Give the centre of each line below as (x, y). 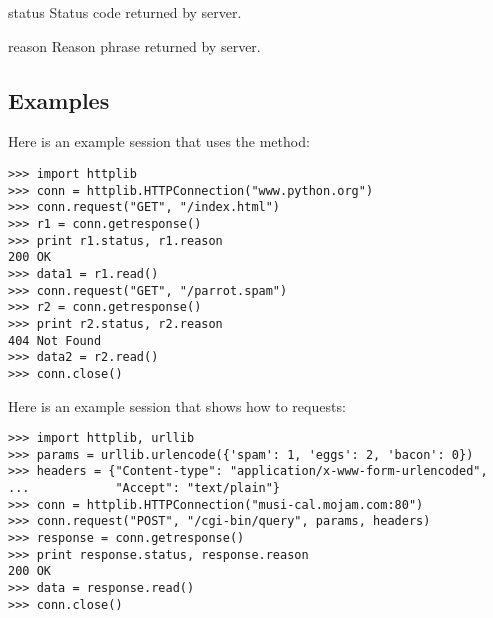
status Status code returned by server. (125, 12)
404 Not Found (55, 340)
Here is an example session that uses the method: (159, 141)
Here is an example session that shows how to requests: (177, 405)
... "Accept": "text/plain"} (144, 488)
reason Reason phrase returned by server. (134, 45)
